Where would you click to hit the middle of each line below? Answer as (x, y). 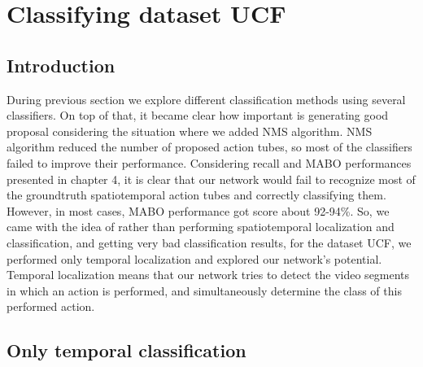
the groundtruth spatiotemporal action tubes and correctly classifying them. (196, 195)
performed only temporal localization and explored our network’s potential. (194, 258)
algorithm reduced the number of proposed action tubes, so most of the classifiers (209, 147)
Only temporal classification (126, 350)
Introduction (61, 65)
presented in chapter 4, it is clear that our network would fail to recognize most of (211, 179)
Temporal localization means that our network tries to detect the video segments (208, 275)
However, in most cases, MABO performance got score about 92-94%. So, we (198, 210)
